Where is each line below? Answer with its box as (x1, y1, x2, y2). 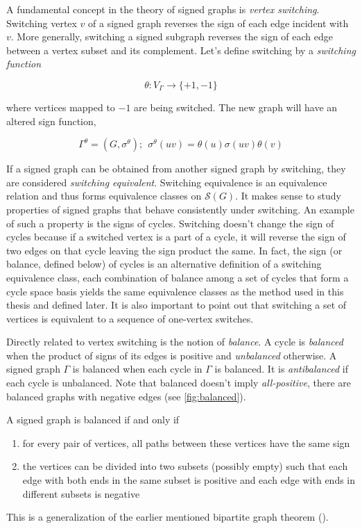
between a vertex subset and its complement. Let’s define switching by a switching (6, 42, 356, 57)
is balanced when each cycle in (72, 361, 202, 376)
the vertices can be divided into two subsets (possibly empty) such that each (22, 459, 348, 473)
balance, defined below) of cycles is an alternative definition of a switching (6, 257, 322, 271)
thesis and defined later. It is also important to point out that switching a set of (6, 298, 347, 312)
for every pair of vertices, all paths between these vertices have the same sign (22, 435, 350, 450)
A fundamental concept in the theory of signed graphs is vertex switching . (6, 2, 320, 16)
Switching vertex (6, 15, 77, 30)
